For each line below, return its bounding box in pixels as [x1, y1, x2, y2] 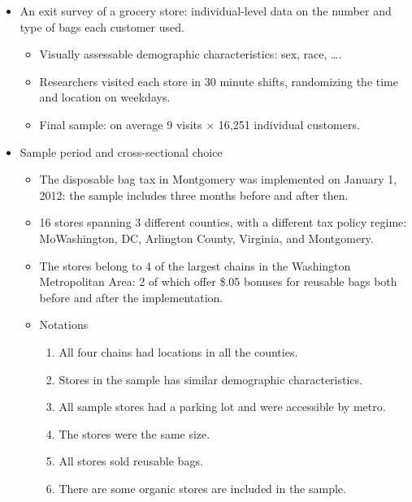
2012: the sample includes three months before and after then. [39, 186, 349, 203]
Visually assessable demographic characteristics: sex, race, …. [39, 45, 342, 63]
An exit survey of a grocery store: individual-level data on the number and [20, 2, 392, 19]
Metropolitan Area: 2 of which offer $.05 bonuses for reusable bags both [39, 273, 397, 290]
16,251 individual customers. [218, 115, 360, 132]
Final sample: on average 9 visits [39, 115, 202, 132]
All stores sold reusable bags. [59, 452, 203, 470]
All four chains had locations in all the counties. [59, 343, 298, 360]
